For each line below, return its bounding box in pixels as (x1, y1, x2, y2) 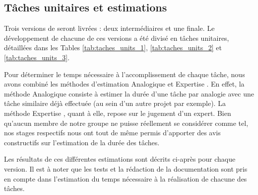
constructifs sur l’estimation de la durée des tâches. (4, 137, 160, 147)
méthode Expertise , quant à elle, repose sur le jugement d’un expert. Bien (4, 107, 231, 118)
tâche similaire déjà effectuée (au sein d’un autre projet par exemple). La (4, 98, 226, 108)
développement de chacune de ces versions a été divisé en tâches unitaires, (4, 32, 229, 43)
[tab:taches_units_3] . (4, 52, 70, 62)
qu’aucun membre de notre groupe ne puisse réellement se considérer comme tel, (4, 117, 249, 128)
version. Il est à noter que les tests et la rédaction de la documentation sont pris (4, 163, 248, 174)
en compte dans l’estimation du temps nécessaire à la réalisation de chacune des (4, 173, 247, 184)
